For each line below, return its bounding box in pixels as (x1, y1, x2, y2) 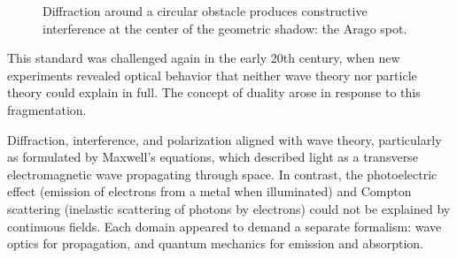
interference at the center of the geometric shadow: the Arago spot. (43, 19, 407, 37)
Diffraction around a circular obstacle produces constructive (43, 2, 368, 19)
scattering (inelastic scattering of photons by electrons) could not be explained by (7, 199, 451, 217)
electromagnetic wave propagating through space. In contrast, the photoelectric (7, 164, 438, 183)
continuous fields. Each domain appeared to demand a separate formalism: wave (7, 216, 442, 235)
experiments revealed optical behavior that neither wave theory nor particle (7, 65, 417, 84)
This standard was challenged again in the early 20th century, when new (7, 49, 400, 67)
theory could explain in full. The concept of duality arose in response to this (7, 83, 421, 102)
